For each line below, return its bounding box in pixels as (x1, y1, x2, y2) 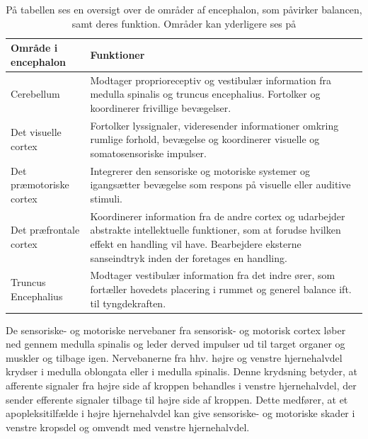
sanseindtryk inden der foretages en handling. (90, 250, 287, 265)
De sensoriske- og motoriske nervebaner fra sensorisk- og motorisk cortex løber (6, 322, 346, 337)
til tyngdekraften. (90, 295, 166, 310)
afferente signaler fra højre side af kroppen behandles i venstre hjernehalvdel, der (6, 378, 357, 392)
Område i (11, 40, 58, 55)
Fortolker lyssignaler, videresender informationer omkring (90, 118, 339, 132)
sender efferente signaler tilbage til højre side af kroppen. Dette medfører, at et (6, 392, 348, 406)
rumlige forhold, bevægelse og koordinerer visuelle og (90, 132, 320, 147)
